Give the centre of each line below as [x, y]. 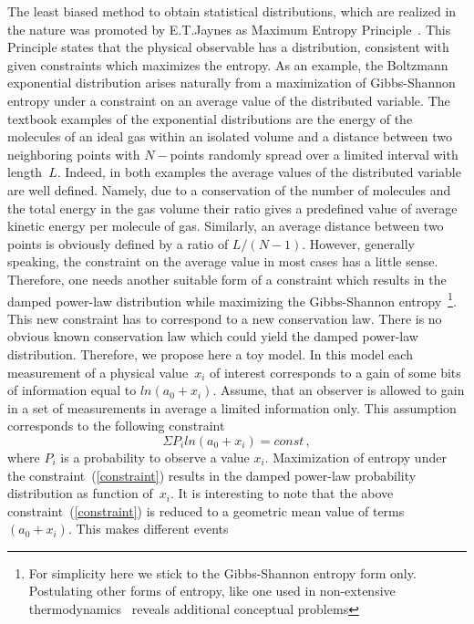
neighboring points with [74, 154]
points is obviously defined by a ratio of [118, 243]
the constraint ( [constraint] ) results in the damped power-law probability [212, 475]
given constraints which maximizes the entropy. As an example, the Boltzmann [228, 64]
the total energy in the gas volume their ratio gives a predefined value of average [232, 208]
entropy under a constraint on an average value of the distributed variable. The [229, 100]
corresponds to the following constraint [116, 426]
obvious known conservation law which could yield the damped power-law [213, 336]
